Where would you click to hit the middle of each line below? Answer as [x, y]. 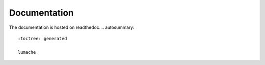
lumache [27, 52]
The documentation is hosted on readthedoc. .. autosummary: [72, 27]
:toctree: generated [42, 38]
